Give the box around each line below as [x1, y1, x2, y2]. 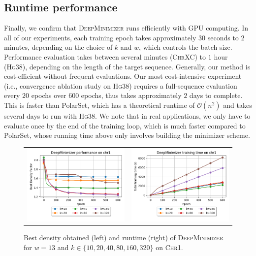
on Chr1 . [156, 242, 183, 252]
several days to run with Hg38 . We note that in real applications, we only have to [4, 110, 251, 121]
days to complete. [189, 90, 243, 100]
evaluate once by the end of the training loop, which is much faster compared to [4, 120, 246, 130]
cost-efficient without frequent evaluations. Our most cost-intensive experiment [4, 71, 242, 81]
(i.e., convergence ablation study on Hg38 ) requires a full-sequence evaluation [4, 80, 237, 91]
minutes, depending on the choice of [4, 42, 113, 52]
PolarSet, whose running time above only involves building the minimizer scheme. [4, 130, 250, 140]
